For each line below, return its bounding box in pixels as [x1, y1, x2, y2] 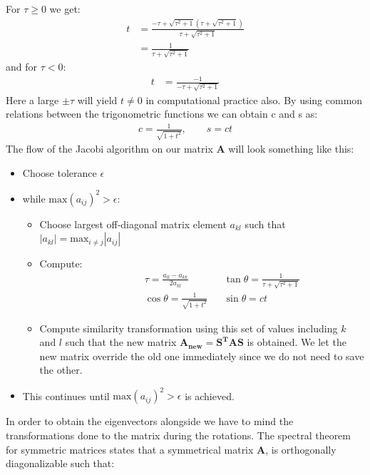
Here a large [6, 92, 59, 107]
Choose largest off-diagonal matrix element [39, 216, 227, 231]
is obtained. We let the [247, 334, 346, 349]
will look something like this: [228, 141, 354, 156]
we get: [49, 1, 81, 16]
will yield [77, 92, 118, 107]
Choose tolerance [22, 165, 97, 180]
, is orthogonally [265, 441, 336, 456]
